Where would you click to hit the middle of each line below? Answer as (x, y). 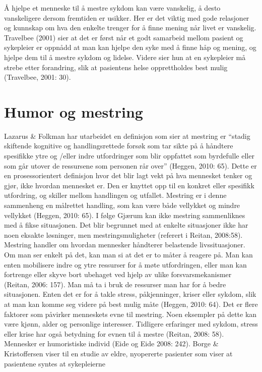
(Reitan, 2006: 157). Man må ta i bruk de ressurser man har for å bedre (115, 284)
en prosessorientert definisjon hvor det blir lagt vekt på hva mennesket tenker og (128, 175)
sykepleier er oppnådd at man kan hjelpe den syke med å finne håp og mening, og (130, 47)
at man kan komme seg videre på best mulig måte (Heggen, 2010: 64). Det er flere (131, 304)
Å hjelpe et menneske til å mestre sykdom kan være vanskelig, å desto (112, 8)
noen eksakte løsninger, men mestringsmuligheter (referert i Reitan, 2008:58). (123, 234)
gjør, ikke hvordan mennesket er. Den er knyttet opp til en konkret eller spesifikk (129, 185)
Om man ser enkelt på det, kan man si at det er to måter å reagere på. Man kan (128, 254)
